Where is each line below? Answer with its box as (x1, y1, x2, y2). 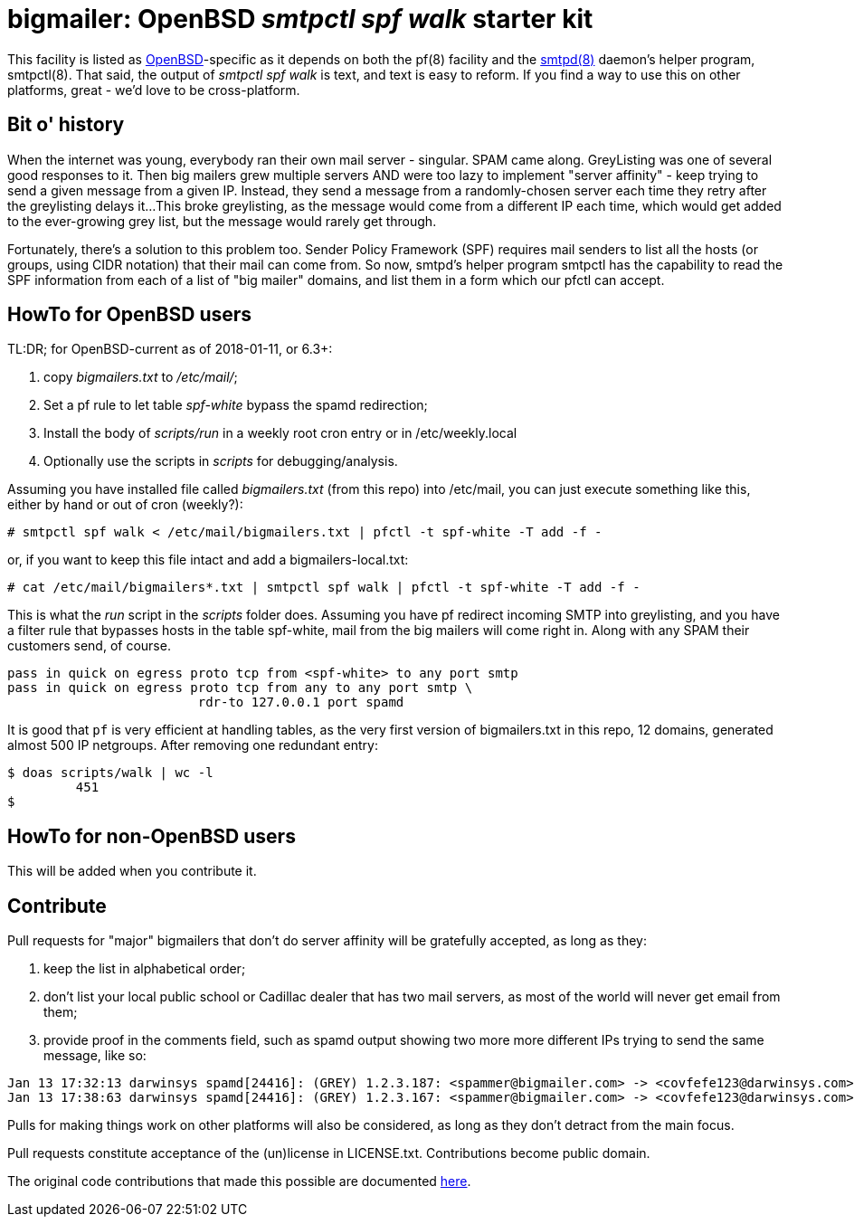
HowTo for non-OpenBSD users (7, 824, 296, 848)
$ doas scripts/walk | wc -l (7, 765, 213, 781)
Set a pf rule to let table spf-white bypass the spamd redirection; (43, 397, 428, 413)
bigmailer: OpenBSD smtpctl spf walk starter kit (7, 4, 593, 34)
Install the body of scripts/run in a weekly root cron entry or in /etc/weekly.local (43, 425, 517, 441)
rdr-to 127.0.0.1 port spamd (197, 695, 404, 710)
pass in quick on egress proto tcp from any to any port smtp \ (7, 680, 473, 696)
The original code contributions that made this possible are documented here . (7, 1173, 471, 1190)
